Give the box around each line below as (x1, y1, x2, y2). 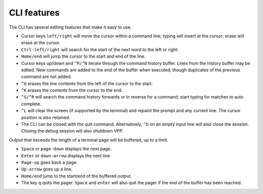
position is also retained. (21, 114, 71, 120)
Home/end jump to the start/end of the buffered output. (21, 173, 132, 179)
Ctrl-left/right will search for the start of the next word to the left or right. (21, 47, 179, 52)
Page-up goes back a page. (21, 159, 78, 165)
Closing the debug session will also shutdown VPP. (21, 128, 124, 134)
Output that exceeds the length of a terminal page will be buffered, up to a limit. (9, 137, 169, 143)
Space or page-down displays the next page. (21, 146, 112, 152)
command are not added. (21, 74, 72, 80)
